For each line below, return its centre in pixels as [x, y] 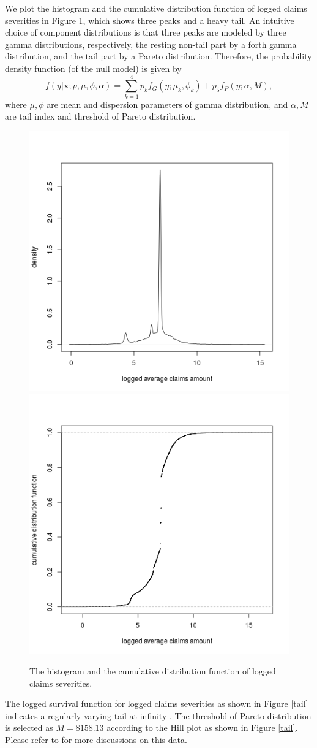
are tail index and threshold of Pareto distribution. [100, 116]
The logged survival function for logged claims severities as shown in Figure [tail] [157, 704]
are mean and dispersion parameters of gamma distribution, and [167, 104]
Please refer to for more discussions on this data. [96, 740]
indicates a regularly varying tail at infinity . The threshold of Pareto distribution [158, 715]
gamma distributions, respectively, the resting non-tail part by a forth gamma [151, 44]
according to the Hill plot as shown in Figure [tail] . [202, 727]
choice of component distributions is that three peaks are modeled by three [146, 32]
